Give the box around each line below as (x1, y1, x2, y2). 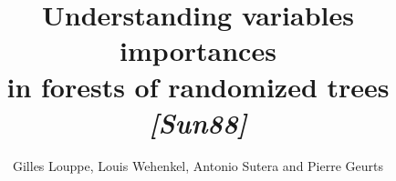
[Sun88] (149, 103, 247, 141)
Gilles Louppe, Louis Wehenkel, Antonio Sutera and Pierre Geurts (12, 156, 384, 175)
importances (120, 32, 276, 69)
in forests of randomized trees (6, 67, 390, 105)
